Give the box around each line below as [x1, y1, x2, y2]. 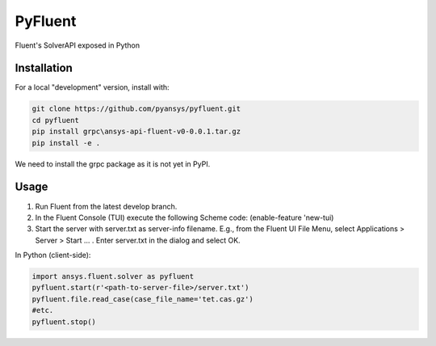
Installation [15, 61, 73, 75]
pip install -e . [31, 138, 101, 147]
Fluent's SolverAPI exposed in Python [15, 40, 140, 50]
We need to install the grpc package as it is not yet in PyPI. [15, 158, 211, 169]
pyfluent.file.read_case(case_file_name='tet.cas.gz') [31, 294, 254, 303]
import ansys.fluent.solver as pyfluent [31, 272, 194, 281]
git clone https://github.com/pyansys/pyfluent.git [31, 104, 241, 113]
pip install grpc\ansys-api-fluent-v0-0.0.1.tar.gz [31, 127, 241, 137]
